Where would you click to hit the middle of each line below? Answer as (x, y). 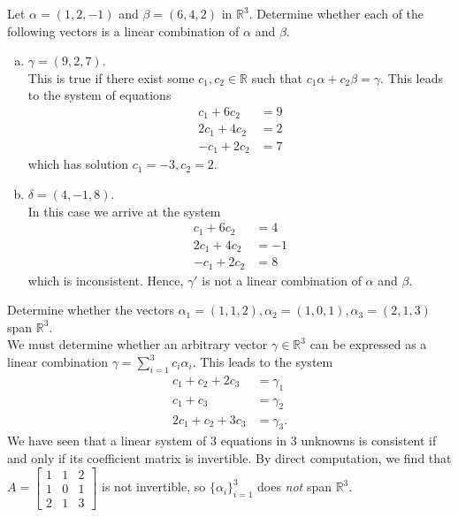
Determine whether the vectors (91, 310)
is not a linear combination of (282, 280)
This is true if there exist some (111, 77)
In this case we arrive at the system (124, 211)
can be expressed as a (368, 344)
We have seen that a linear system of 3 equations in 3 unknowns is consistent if (222, 441)
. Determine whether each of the (336, 13)
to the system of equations (99, 95)
